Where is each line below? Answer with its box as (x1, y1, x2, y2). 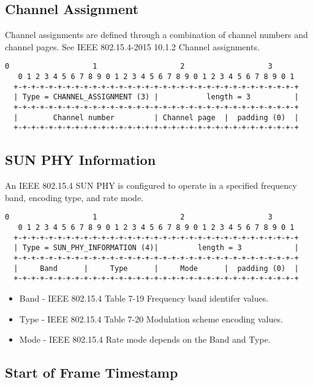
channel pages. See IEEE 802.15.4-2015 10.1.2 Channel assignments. (5, 40, 260, 53)
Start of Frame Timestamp (5, 363, 178, 382)
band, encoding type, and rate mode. (5, 191, 144, 204)
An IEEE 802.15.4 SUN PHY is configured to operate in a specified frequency (5, 179, 297, 192)
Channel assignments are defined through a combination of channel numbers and (5, 28, 308, 41)
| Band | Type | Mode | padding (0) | (13, 264, 299, 273)
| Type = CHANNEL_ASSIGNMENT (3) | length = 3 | (13, 93, 299, 102)
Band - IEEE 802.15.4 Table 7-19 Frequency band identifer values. (19, 291, 269, 304)
